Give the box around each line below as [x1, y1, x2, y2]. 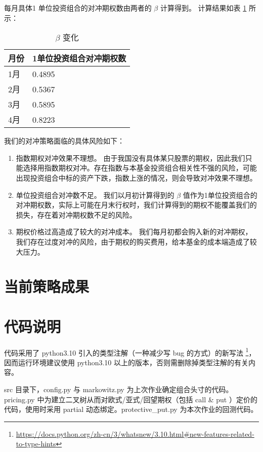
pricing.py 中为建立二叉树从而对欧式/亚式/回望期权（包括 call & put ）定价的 [4, 394, 257, 404]
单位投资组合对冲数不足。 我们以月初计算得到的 [16, 189, 174, 200]
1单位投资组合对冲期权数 [32, 52, 126, 64]
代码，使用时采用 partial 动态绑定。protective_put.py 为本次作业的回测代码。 [4, 404, 258, 414]
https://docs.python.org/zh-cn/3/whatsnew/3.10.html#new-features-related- [16, 428, 254, 439]
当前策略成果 [4, 276, 90, 297]
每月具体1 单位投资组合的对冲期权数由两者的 [4, 3, 152, 13]
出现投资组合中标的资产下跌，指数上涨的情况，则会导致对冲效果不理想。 [16, 172, 257, 183]
